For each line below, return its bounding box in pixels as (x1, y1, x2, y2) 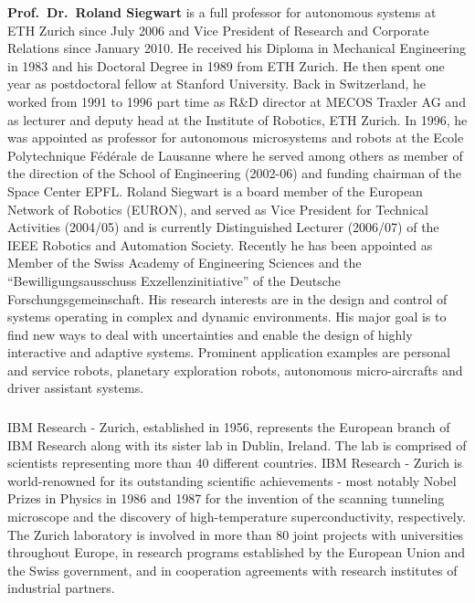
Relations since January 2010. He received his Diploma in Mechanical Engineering (7, 38, 467, 58)
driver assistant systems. (7, 378, 144, 397)
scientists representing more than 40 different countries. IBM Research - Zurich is (7, 453, 463, 472)
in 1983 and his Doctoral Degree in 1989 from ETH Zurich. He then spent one (7, 56, 445, 75)
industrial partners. (7, 578, 115, 598)
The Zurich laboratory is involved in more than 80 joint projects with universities (7, 524, 464, 544)
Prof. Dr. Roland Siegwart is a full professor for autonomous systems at (7, 3, 437, 21)
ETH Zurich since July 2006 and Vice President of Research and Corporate (7, 20, 429, 39)
